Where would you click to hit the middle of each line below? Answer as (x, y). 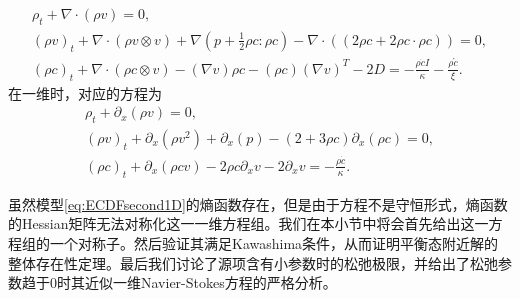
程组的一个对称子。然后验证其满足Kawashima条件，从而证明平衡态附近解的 (253, 242)
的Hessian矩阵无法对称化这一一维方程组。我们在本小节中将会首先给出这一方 (255, 223)
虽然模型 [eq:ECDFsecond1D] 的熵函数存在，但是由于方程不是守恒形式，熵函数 (258, 203)
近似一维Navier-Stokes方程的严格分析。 (210, 282)
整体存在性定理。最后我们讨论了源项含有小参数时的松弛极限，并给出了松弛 (253, 262)
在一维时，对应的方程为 (85, 92)
